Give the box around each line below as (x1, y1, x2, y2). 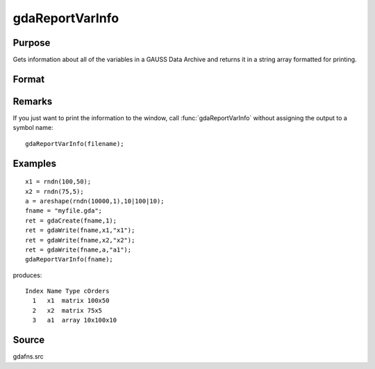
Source (12, 334, 45, 346)
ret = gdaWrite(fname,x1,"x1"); (25, 227, 135, 234)
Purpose (12, 37, 51, 49)
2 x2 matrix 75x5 (32, 306, 103, 314)
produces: (12, 271, 42, 279)
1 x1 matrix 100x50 (32, 297, 110, 305)
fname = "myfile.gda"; (25, 207, 103, 215)
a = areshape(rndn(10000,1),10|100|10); (25, 197, 165, 205)
